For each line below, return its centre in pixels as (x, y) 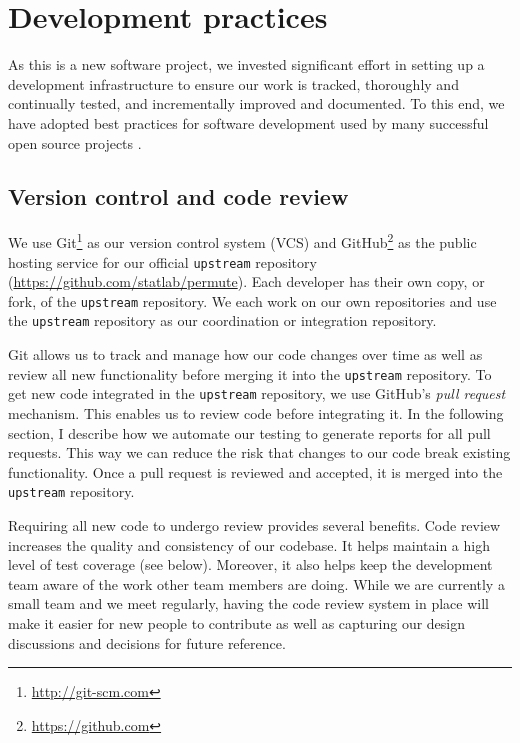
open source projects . (75, 142)
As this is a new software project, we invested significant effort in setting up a (246, 64)
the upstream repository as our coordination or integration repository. (222, 320)
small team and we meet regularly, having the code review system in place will (248, 603)
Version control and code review (178, 196)
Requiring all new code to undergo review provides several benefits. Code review (254, 525)
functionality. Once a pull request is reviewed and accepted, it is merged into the (255, 471)
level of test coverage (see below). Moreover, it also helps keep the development (250, 564)
